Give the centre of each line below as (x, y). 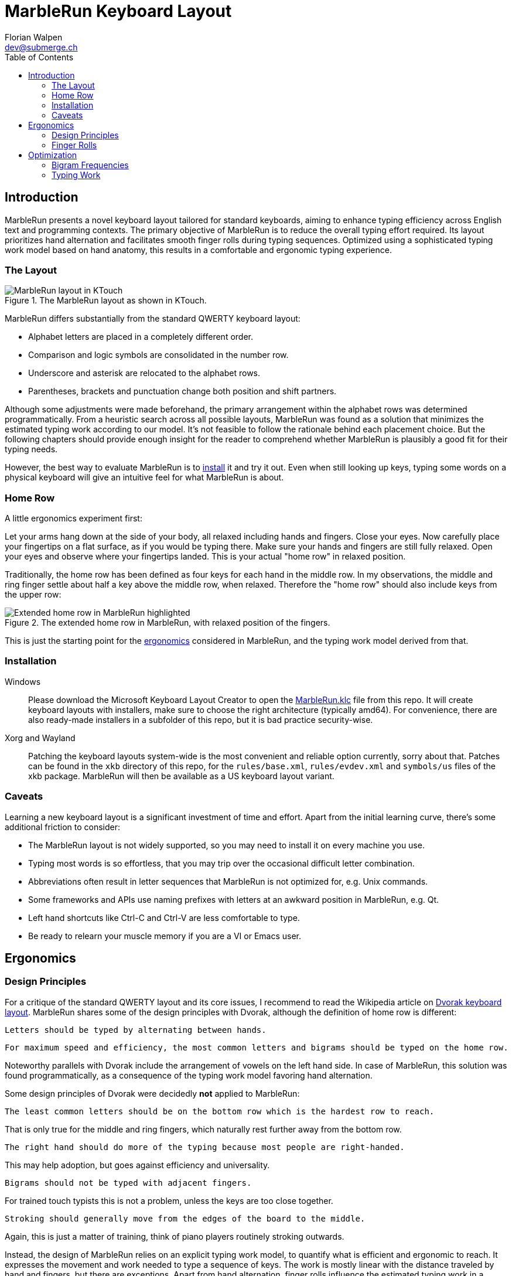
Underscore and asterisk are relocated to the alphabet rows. (144, 373)
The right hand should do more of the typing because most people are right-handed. (205, 1147)
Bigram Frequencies (90, 165)
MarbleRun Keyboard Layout (118, 11)
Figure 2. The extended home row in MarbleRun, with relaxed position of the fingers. (168, 623)
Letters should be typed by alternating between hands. (136, 1030)
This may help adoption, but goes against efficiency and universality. (137, 1165)
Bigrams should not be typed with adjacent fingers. (128, 1183)
